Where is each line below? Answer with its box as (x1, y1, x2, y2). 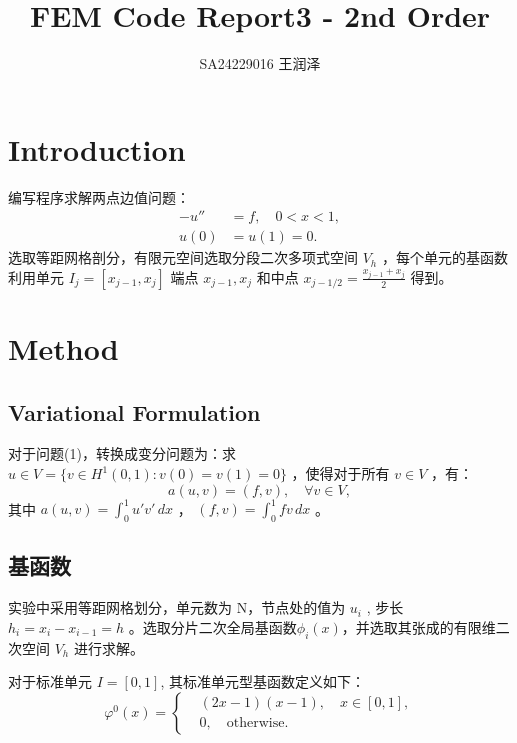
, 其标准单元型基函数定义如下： (160, 671, 365, 692)
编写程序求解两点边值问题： (8, 186, 190, 207)
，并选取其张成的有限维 (341, 616, 496, 637)
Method (8, 328, 119, 369)
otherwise (226, 716, 285, 731)
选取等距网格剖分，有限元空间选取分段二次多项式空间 (8, 247, 358, 268)
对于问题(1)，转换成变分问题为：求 (8, 443, 236, 464)
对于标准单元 (8, 671, 92, 692)
